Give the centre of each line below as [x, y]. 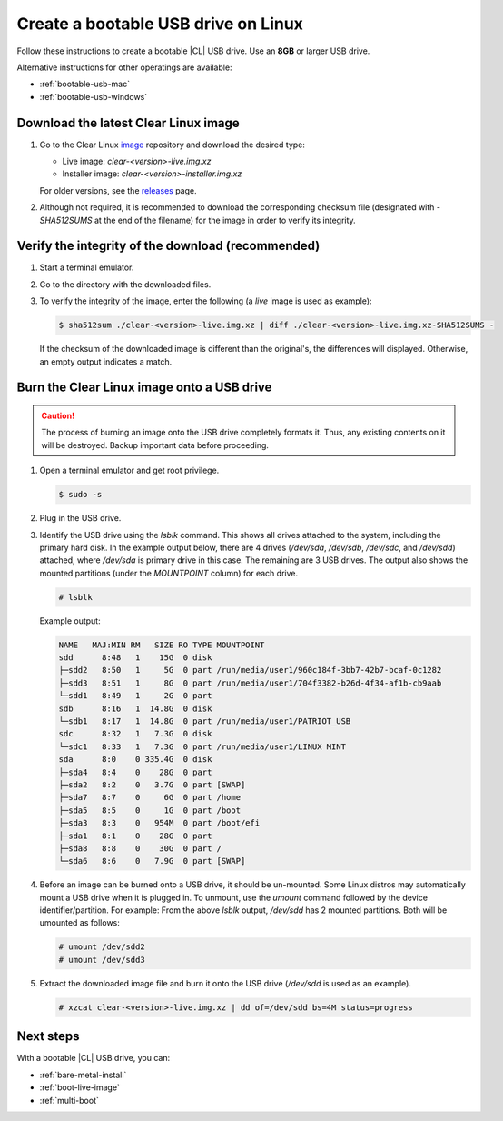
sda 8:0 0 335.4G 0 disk [135, 760]
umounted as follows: [79, 923]
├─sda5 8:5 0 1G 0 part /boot [149, 810]
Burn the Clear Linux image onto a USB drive [144, 388]
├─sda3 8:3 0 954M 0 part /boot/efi [159, 823]
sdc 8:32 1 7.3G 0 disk [135, 734]
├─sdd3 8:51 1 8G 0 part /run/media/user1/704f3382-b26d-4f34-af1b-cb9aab [250, 683]
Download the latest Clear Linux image [128, 123]
